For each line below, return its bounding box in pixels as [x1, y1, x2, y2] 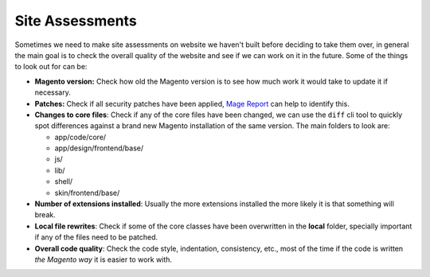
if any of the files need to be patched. [34, 232, 158, 242]
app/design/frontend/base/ [54, 143, 144, 153]
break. [34, 210, 56, 220]
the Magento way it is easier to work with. [34, 255, 173, 264]
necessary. [34, 88, 72, 97]
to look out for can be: [14, 62, 88, 72]
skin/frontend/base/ [54, 188, 120, 197]
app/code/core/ [54, 132, 107, 142]
